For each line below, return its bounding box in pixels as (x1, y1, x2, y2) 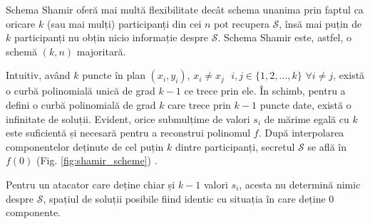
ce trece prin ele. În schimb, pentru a (184, 83, 346, 98)
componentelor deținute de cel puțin (6, 139, 164, 154)
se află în (307, 139, 346, 154)
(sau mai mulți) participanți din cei (46, 16, 202, 31)
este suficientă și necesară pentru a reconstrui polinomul (6, 125, 251, 140)
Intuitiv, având (6, 68, 71, 82)
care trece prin (168, 97, 231, 112)
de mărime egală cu (264, 111, 349, 126)
